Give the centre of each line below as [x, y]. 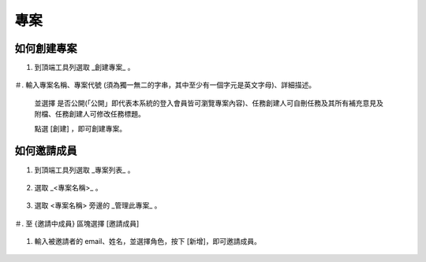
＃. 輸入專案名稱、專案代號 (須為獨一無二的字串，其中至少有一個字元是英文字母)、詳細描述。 [165, 85]
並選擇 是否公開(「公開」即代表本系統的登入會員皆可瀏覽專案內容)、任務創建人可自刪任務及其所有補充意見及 [209, 103]
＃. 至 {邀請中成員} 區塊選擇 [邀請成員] [77, 223]
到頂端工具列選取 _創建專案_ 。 [84, 68]
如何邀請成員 [46, 151]
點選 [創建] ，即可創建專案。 [80, 128]
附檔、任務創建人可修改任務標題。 [90, 114]
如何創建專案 [46, 48]
